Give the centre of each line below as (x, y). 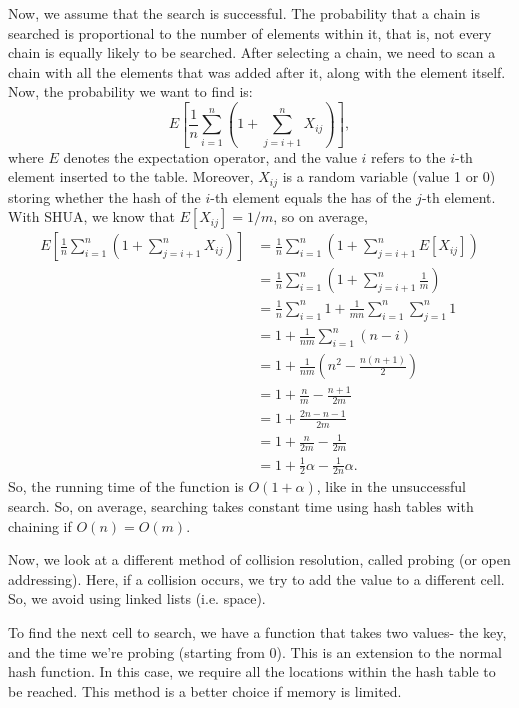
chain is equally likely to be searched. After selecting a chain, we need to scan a (252, 52)
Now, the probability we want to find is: (130, 91)
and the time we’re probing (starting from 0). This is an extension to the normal (255, 651)
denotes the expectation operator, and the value (210, 156)
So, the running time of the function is (126, 486)
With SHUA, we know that (91, 216)
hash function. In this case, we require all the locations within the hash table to (252, 671)
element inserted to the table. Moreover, (131, 176)
